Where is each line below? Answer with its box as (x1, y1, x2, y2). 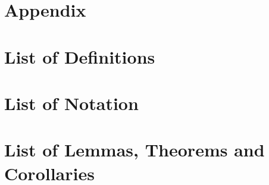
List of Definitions (4, 44, 155, 68)
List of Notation (4, 90, 139, 115)
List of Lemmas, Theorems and (4, 137, 265, 162)
